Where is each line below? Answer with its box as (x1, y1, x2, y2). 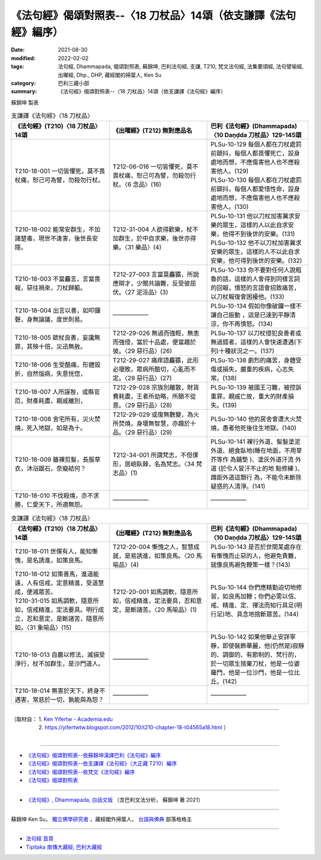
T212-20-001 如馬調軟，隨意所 (112, 588, 199, 596)
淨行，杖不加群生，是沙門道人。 (14, 659, 104, 667)
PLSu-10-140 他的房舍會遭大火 (210, 415, 297, 423)
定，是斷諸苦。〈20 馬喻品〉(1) (112, 605, 197, 614)
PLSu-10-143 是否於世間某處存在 (210, 542, 302, 551)
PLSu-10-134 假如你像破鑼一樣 (210, 302, 296, 310)
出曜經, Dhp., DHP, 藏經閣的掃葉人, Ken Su (58, 71, 162, 79)
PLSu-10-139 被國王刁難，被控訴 (210, 384, 302, 392)
